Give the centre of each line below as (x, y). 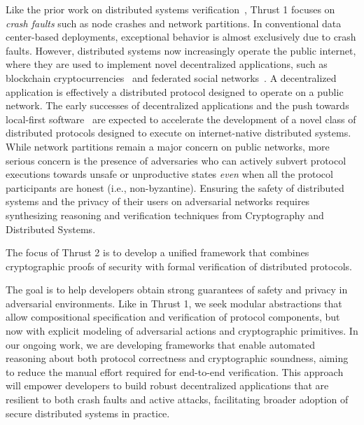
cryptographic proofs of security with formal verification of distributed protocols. (179, 266)
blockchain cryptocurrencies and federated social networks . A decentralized (171, 77)
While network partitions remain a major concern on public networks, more (168, 146)
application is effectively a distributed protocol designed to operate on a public (175, 91)
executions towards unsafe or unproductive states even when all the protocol (169, 174)
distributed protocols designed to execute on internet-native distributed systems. (178, 133)
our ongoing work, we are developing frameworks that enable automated (161, 344)
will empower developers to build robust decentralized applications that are (167, 385)
